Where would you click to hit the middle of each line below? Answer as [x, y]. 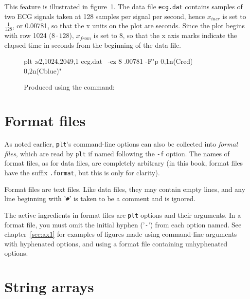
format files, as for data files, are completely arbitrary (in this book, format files [124, 163]
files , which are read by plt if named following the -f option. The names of [117, 153]
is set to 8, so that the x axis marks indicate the [165, 35]
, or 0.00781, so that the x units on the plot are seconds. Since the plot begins [128, 26]
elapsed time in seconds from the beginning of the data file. [93, 45]
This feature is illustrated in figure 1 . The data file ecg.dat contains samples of [124, 6]
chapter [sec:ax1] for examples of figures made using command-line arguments [121, 234]
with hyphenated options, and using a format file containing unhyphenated [116, 243]
